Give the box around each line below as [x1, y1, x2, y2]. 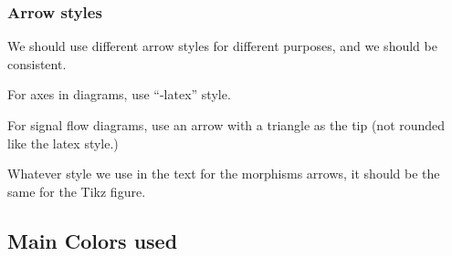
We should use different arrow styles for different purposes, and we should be [7, 36, 437, 56]
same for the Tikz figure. [7, 181, 146, 200]
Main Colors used [7, 226, 178, 254]
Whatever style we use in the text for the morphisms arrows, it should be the [7, 164, 440, 183]
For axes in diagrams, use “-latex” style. [7, 85, 231, 104]
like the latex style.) [7, 133, 119, 152]
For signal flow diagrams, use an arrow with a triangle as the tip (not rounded [7, 116, 446, 134]
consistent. [7, 54, 67, 73]
